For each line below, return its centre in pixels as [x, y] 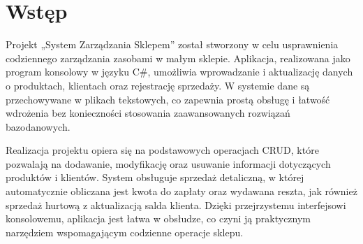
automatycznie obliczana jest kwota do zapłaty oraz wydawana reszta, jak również [181, 191]
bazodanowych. [38, 126]
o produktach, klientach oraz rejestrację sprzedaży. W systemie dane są [158, 85]
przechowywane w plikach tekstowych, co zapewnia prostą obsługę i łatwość [168, 99]
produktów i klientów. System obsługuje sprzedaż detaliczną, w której [155, 177]
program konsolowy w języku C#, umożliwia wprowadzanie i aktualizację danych [179, 72]
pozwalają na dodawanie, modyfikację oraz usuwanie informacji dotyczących [168, 163]
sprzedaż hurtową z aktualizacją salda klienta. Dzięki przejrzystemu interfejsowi [176, 204]
